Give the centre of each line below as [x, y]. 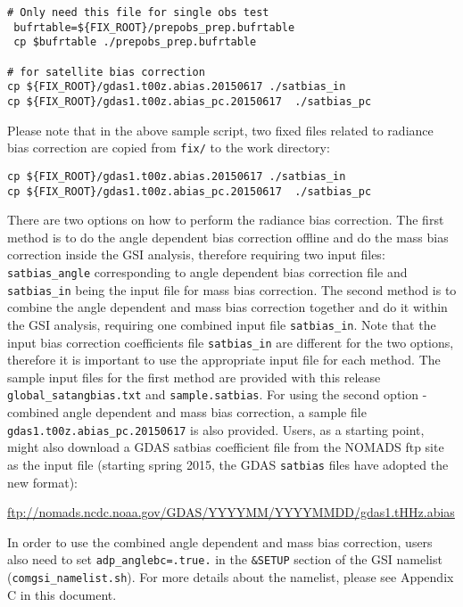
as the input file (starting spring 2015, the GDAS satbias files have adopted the [228, 464]
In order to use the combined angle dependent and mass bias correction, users [220, 541]
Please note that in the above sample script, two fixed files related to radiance [220, 130]
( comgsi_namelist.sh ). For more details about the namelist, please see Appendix [231, 576]
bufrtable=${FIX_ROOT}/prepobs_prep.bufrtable [154, 27]
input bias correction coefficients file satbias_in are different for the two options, [231, 342]
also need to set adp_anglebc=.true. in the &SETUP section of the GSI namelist [225, 559]
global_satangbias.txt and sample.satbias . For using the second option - [217, 394]
